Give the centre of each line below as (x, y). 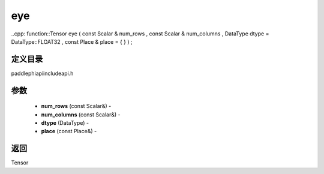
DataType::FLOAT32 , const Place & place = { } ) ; (72, 41)
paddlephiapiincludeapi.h (42, 73)
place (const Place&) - (69, 131)
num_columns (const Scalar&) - (81, 115)
